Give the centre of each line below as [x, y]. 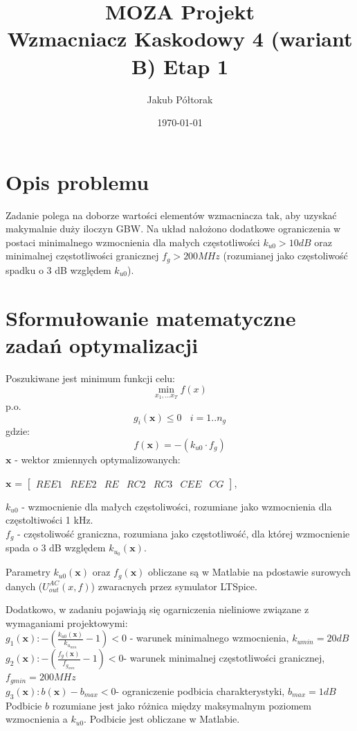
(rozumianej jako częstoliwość [285, 256]
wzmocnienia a [37, 719]
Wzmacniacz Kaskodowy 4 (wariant [180, 38]
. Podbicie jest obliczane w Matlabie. [162, 719]
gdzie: [18, 431]
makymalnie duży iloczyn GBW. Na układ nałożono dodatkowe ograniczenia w [173, 229]
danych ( [24, 586]
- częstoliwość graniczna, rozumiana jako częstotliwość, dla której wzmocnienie [184, 533]
